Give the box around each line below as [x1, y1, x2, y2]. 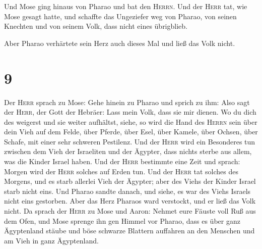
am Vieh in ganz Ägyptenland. [4, 235, 99, 245]
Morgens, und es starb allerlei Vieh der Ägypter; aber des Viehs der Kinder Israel [4, 176, 256, 186]
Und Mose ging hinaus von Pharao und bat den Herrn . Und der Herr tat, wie [4, 1, 247, 11]
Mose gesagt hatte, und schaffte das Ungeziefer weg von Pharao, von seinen [4, 11, 237, 21]
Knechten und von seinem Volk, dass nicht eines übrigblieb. [4, 21, 187, 31]
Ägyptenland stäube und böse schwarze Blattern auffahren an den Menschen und [4, 225, 255, 236]
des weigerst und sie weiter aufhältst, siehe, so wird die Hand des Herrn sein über [4, 116, 257, 127]
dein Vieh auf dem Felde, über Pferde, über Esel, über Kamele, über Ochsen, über [4, 126, 258, 137]
